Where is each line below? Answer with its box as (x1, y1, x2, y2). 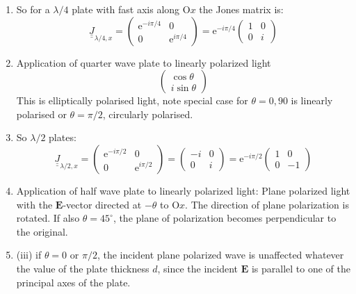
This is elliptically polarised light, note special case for (16, 93, 248, 108)
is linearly (291, 93, 333, 108)
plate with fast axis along (72, 2, 180, 16)
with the (16, 197, 53, 211)
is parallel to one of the (251, 261, 350, 275)
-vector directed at (63, 197, 142, 211)
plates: (49, 130, 76, 145)
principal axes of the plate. (16, 275, 131, 289)
